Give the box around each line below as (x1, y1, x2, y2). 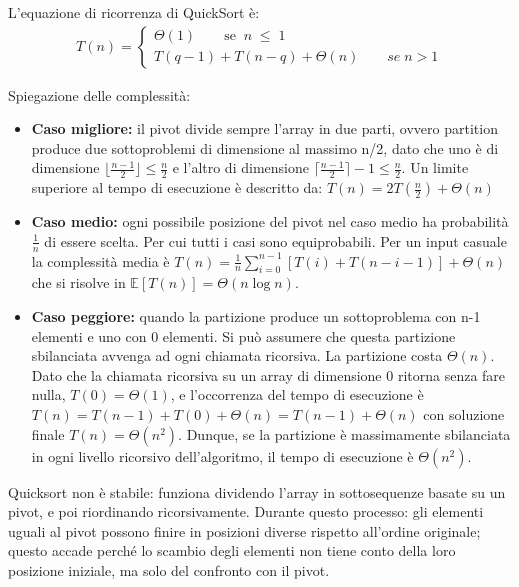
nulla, (31, 384, 66, 405)
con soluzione (423, 404, 505, 425)
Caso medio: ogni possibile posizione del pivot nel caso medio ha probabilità (31, 211, 509, 232)
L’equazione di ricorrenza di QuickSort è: (8, 2, 260, 22)
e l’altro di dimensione (172, 157, 309, 178)
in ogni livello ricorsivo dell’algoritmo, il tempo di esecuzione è (31, 445, 414, 466)
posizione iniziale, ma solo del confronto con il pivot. (8, 559, 330, 580)
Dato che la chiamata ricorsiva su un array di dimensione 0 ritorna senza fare (31, 364, 506, 385)
